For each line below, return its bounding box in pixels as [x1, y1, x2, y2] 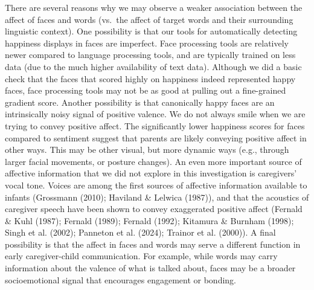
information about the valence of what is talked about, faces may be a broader [5, 262, 296, 274]
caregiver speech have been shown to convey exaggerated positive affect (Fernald [5, 202, 303, 215]
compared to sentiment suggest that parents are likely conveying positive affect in [5, 131, 307, 144]
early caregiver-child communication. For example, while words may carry [5, 250, 278, 262]
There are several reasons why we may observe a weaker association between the [5, 1, 303, 13]
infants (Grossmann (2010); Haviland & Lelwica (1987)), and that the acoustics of [5, 190, 309, 203]
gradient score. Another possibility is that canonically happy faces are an [5, 95, 275, 108]
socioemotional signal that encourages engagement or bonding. [5, 273, 236, 286]
